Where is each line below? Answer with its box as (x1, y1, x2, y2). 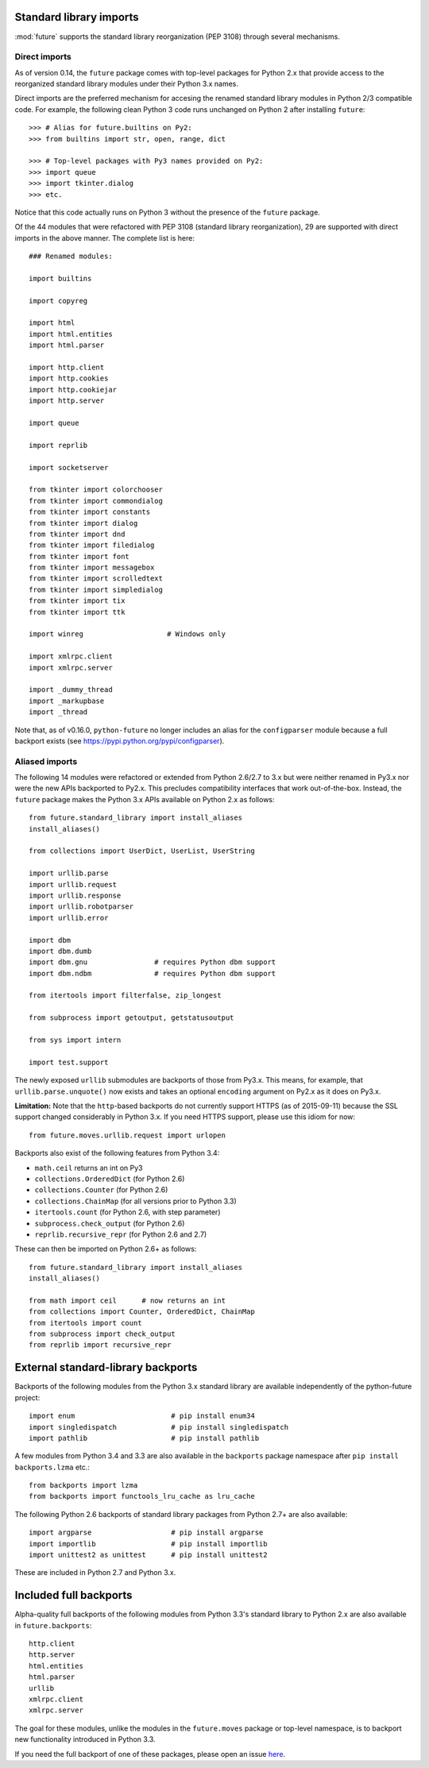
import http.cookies (29, 374, 109, 383)
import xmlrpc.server (29, 663, 113, 672)
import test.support (29, 1057, 109, 1067)
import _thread (29, 708, 88, 716)
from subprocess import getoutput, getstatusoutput (29, 1013, 234, 1022)
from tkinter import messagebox (29, 563, 155, 572)
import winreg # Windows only (29, 630, 226, 639)
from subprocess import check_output (29, 1330, 176, 1338)
